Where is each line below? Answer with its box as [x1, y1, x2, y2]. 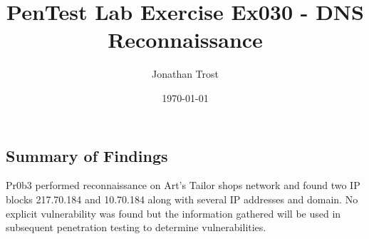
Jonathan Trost [151, 66, 219, 81]
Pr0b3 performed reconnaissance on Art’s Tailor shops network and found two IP [6, 178, 360, 193]
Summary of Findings [6, 144, 168, 166]
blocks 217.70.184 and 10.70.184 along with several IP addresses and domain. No [6, 191, 358, 206]
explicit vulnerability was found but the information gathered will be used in [6, 205, 341, 220]
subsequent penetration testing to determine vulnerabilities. [6, 220, 266, 235]
